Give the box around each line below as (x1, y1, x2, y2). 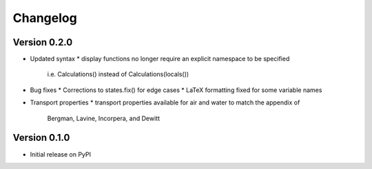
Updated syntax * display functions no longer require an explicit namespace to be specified (30, 55, 290, 63)
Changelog (12, 10, 77, 25)
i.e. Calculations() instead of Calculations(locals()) (47, 70, 189, 78)
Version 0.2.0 (12, 36, 73, 48)
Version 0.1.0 (12, 132, 70, 144)
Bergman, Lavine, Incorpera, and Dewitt (47, 114, 160, 122)
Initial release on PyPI (30, 150, 92, 158)
